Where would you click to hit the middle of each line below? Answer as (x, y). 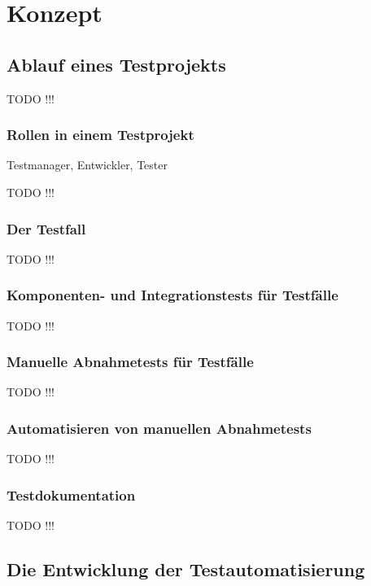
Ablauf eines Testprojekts (116, 64)
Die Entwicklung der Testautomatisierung (186, 569)
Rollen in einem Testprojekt (100, 135)
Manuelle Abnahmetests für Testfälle (130, 362)
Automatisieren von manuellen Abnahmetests (159, 428)
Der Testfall (46, 228)
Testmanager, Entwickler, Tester (87, 165)
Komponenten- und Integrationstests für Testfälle (172, 295)
